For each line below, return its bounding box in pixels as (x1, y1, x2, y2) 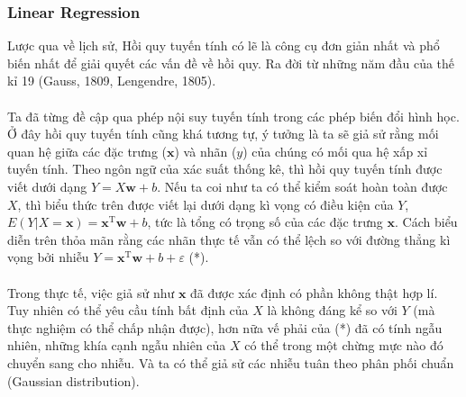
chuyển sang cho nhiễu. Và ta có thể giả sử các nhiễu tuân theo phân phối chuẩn (7, 353, 454, 372)
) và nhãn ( (174, 141, 237, 160)
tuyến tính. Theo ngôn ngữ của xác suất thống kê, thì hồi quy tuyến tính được (7, 159, 443, 178)
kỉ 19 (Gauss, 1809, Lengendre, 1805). (7, 71, 216, 90)
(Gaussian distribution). (7, 371, 140, 390)
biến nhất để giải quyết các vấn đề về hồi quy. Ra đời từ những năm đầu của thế (7, 53, 455, 72)
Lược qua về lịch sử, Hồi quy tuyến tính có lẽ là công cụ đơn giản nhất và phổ (7, 36, 440, 55)
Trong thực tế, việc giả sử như (7, 283, 175, 302)
